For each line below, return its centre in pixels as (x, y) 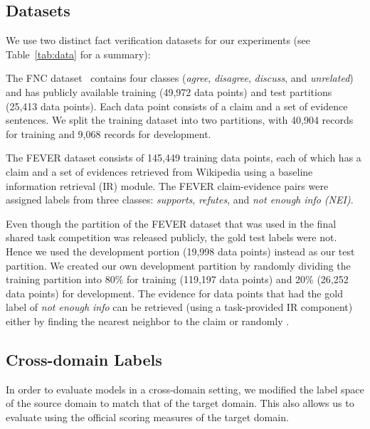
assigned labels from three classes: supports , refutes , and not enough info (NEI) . (180, 200)
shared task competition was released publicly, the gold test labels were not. (171, 237)
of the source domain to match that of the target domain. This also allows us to (180, 403)
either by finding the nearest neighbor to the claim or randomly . (148, 321)
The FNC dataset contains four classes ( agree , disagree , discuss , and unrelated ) (180, 78)
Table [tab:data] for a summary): (78, 54)
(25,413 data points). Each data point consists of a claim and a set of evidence (177, 106)
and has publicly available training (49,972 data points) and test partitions (169, 91)
